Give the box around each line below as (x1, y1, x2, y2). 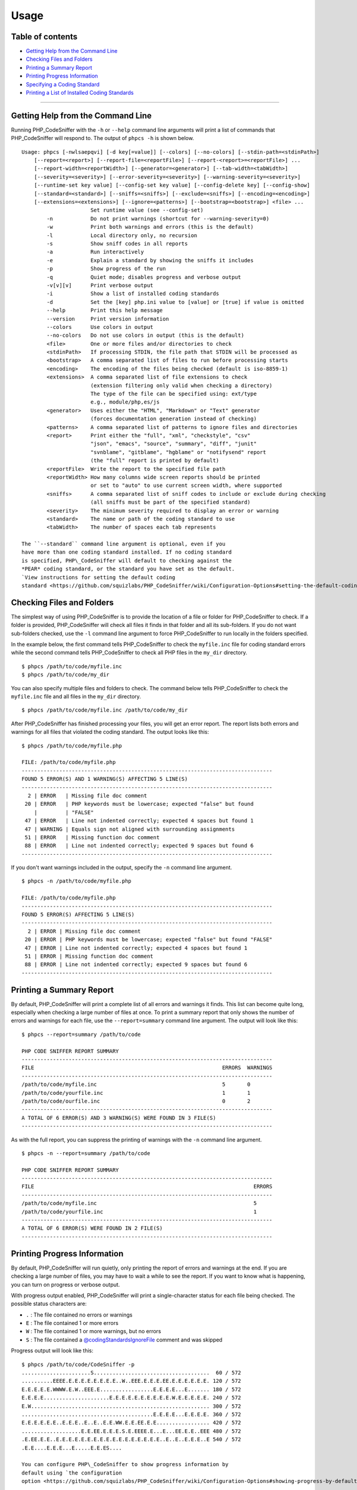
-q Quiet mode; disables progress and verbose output (46, 274, 242, 280)
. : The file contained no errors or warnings (26, 1311, 133, 1318)
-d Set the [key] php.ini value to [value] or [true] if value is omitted (46, 299, 304, 305)
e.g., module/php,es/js (90, 399, 160, 405)
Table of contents (11, 32, 77, 42)
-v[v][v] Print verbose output (46, 282, 154, 288)
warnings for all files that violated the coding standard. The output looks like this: (11, 728, 209, 735)
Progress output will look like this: (11, 1347, 93, 1354)
